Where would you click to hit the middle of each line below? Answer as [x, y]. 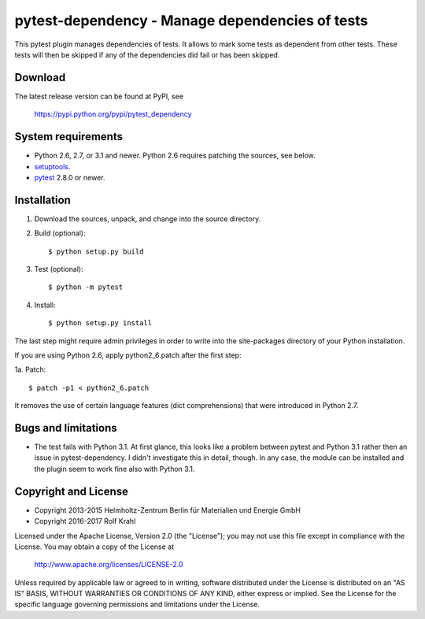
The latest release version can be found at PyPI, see [99, 96]
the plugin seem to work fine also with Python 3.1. [115, 469]
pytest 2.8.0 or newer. [70, 177]
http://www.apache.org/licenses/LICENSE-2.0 [109, 565]
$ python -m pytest [86, 287]
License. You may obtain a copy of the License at [94, 547]
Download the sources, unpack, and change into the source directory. [148, 219]
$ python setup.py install [100, 323]
